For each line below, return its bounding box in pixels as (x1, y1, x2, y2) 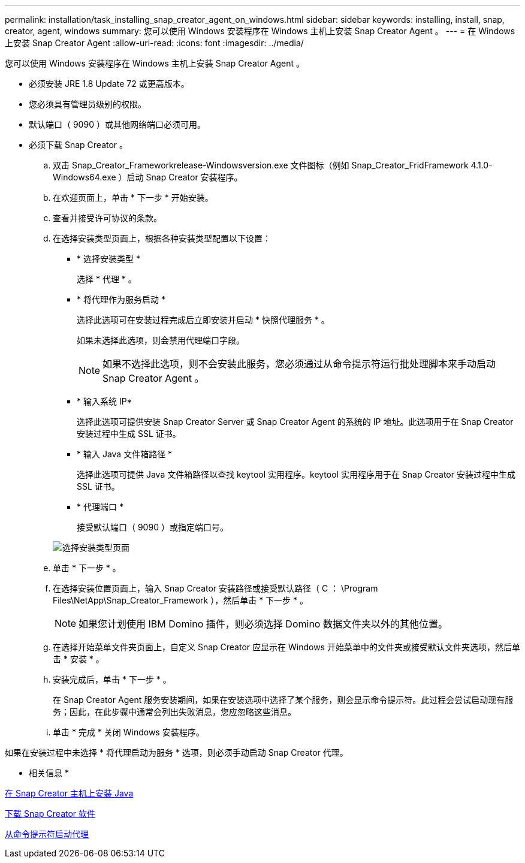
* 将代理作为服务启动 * (77, 294, 165, 304)
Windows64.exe (53, 172, 116, 182)
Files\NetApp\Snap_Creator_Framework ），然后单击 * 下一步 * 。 (53, 595, 308, 605)
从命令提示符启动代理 (5, 829, 89, 839)
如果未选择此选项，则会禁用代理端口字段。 (77, 335, 245, 345)
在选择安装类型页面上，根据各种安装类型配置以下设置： (53, 233, 271, 243)
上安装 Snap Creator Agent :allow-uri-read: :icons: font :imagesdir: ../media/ (5, 38, 304, 48)
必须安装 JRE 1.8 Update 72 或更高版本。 (29, 79, 189, 89)
